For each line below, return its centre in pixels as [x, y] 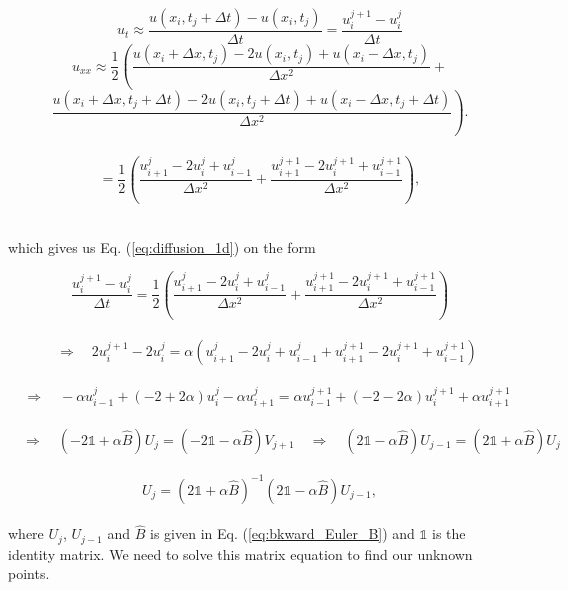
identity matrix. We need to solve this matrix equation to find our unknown [240, 553]
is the [448, 533]
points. [29, 573]
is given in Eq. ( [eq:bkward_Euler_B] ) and [282, 533]
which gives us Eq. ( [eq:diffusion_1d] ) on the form [162, 246]
